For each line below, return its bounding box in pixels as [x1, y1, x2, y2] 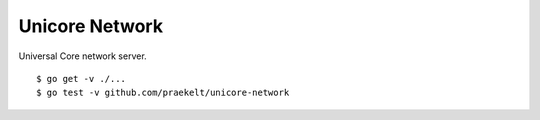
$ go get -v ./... [36, 73, 127, 84]
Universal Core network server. [18, 50, 147, 62]
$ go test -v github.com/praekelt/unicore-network [36, 87, 290, 99]
